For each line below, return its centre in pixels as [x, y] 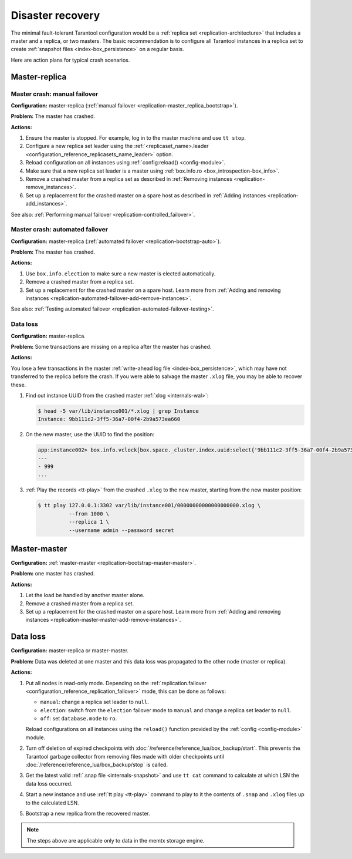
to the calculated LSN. [52, 803]
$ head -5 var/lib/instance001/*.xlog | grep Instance [118, 411]
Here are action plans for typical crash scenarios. [70, 60]
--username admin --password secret [121, 530]
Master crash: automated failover [60, 230]
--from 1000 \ [89, 513]
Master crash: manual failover [55, 94]
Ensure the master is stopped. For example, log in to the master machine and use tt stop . [136, 138]
